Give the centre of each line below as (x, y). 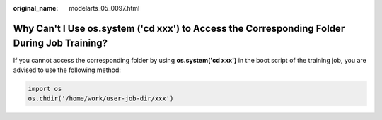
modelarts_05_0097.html (104, 8)
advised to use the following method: (67, 70)
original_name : (36, 8)
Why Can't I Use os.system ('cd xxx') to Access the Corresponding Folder (179, 28)
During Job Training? (60, 43)
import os (45, 89)
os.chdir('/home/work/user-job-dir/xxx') (101, 98)
